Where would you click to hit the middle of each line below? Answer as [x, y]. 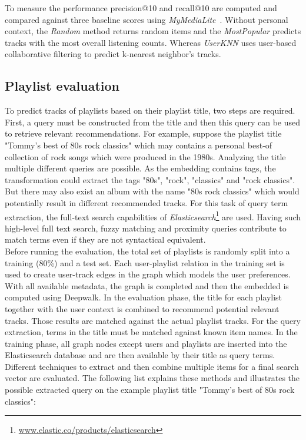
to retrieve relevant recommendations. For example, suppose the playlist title [143, 133]
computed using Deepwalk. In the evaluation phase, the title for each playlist [144, 297]
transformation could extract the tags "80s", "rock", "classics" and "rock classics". [150, 179]
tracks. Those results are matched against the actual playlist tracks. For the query [153, 320]
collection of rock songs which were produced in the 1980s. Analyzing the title [145, 156]
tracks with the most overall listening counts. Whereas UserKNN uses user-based [151, 42]
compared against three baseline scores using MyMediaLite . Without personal [147, 19]
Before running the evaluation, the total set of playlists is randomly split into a [147, 251]
